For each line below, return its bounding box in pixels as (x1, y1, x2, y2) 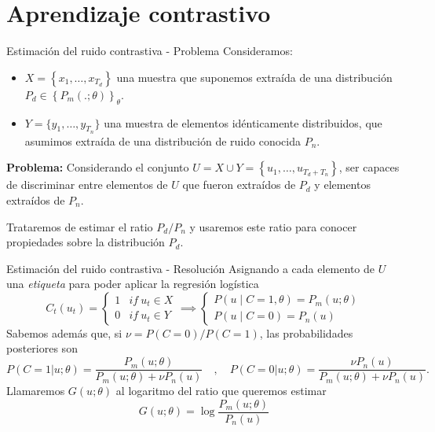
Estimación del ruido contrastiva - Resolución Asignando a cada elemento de (6, 260, 375, 276)
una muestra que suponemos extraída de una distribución (116, 68, 393, 85)
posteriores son (6, 340, 78, 356)
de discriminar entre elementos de (6, 176, 168, 193)
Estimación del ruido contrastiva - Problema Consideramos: (6, 42, 293, 59)
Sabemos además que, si (6, 324, 122, 341)
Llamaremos (6, 382, 65, 399)
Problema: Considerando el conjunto (6, 159, 189, 175)
